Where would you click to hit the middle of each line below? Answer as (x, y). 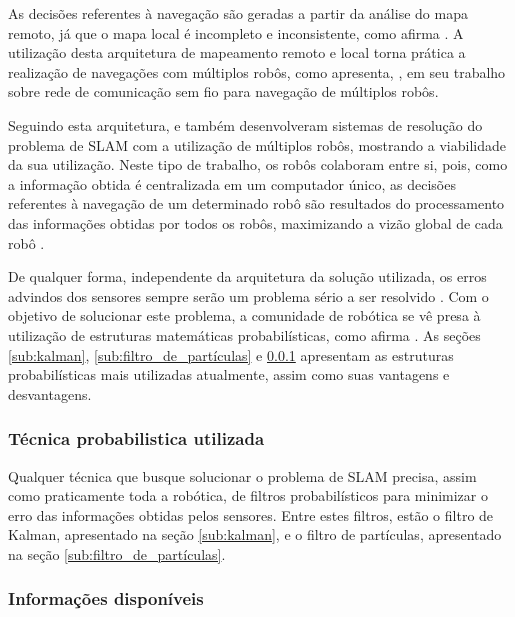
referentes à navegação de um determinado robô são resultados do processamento (256, 203)
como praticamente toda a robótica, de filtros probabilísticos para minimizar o (248, 495)
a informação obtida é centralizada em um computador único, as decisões (232, 183)
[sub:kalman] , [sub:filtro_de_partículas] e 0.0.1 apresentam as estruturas (231, 354)
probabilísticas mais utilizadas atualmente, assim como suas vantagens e (229, 374)
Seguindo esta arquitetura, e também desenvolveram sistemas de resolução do (245, 124)
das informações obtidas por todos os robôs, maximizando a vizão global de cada (255, 222)
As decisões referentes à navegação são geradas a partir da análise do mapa (238, 13)
